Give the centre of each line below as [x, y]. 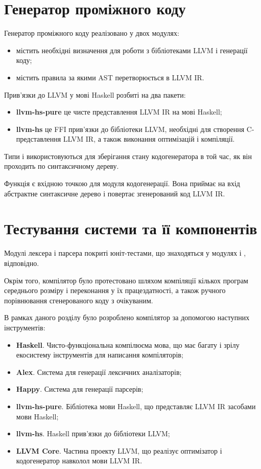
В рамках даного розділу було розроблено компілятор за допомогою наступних [127, 317]
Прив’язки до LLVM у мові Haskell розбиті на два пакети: [95, 94]
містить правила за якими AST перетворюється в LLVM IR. [110, 77]
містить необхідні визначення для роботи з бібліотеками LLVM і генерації [132, 50]
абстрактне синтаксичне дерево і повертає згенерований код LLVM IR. [115, 193]
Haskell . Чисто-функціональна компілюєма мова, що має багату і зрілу [128, 344]
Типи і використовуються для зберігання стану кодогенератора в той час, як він [128, 156]
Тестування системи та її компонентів [131, 228]
